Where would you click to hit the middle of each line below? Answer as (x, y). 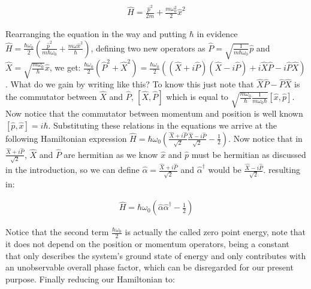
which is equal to (197, 96)
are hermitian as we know (111, 154)
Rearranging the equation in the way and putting (96, 34)
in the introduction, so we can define (73, 170)
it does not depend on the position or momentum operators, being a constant (147, 244)
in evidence (217, 34)
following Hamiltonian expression (66, 138)
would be (225, 170)
